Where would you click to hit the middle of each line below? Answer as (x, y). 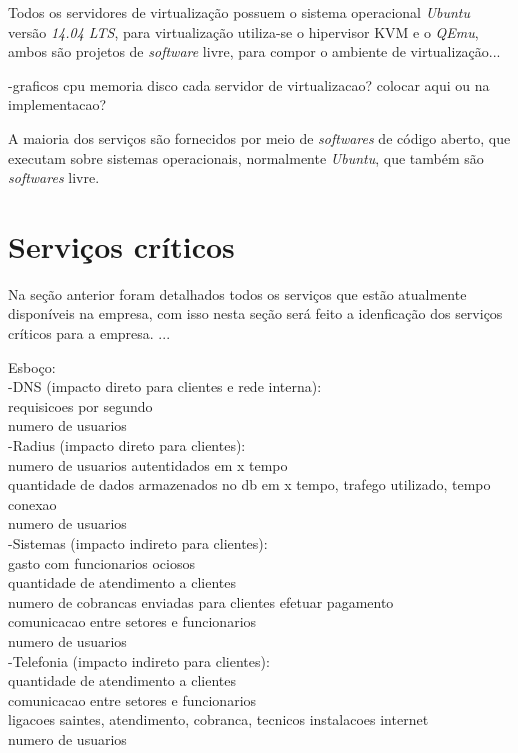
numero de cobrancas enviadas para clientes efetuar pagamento (201, 601)
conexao (32, 503)
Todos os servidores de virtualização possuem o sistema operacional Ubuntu (239, 12)
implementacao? (57, 104)
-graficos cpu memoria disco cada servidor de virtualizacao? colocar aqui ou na (249, 84)
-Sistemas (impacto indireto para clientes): (138, 543)
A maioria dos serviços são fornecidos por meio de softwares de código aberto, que (259, 137)
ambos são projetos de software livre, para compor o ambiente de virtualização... (254, 51)
